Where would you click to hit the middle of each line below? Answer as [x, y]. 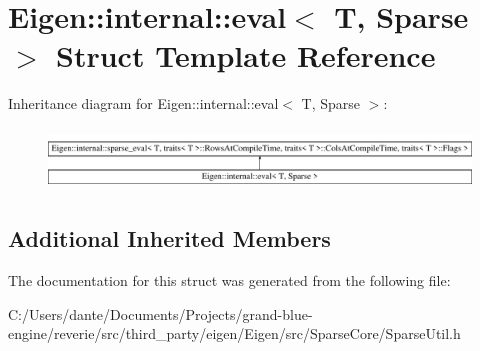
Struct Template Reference [246, 55]
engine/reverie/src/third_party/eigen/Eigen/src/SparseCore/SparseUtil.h [234, 333]
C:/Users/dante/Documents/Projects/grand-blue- [160, 313]
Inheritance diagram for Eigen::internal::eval [143, 103]
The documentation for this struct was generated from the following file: [229, 280]
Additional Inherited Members [169, 238]
